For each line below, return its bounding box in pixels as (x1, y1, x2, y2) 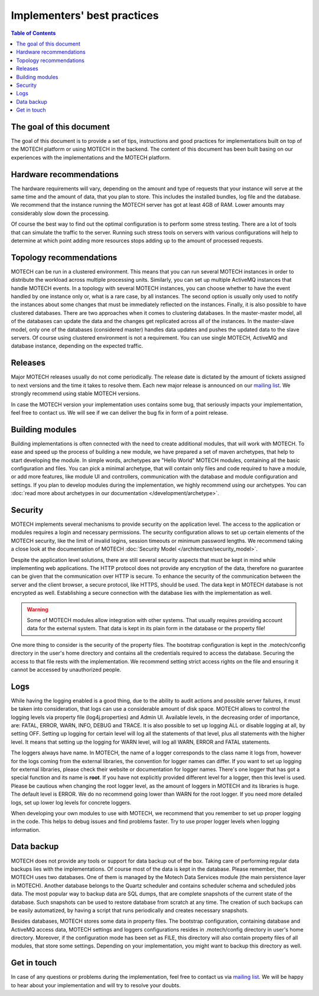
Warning (27, 606, 48, 613)
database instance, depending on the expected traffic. (11, 343, 144, 350)
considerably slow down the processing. (11, 210, 110, 217)
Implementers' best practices (11, 9, 159, 22)
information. (11, 826, 41, 833)
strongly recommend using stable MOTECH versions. (11, 390, 141, 397)
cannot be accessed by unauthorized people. (11, 666, 121, 673)
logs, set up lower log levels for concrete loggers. (11, 799, 132, 806)
